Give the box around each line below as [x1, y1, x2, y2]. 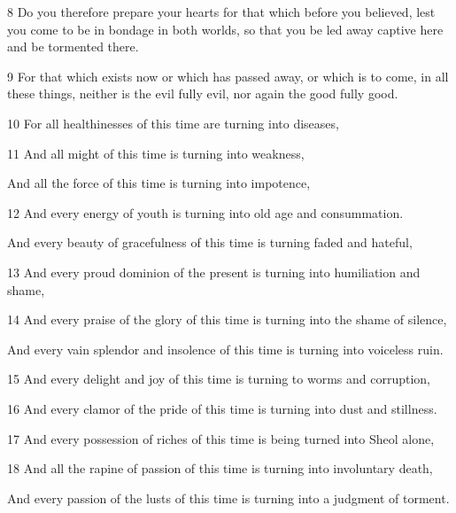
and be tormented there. [7, 37, 139, 56]
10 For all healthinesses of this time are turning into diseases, [7, 113, 339, 132]
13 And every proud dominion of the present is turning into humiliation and [7, 262, 421, 281]
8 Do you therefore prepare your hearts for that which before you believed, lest [7, 3, 436, 20]
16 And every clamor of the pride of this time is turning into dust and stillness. [7, 399, 437, 417]
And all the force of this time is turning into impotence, [7, 174, 311, 192]
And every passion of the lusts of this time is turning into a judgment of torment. [7, 488, 450, 507]
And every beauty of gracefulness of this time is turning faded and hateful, [7, 233, 413, 252]
